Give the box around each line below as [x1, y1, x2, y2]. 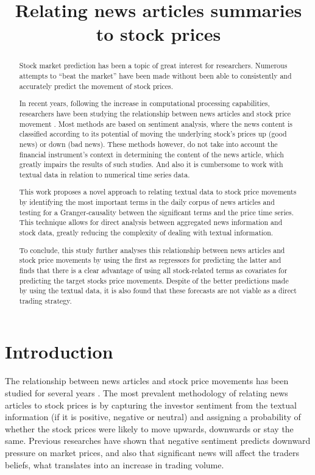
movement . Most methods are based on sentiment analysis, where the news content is [19, 118, 292, 129]
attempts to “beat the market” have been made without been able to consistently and [19, 71, 292, 81]
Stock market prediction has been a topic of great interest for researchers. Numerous [19, 60, 288, 71]
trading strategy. [19, 295, 72, 305]
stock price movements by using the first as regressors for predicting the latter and [19, 255, 281, 265]
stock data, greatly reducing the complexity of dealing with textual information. [19, 227, 274, 237]
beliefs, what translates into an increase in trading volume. [5, 458, 224, 471]
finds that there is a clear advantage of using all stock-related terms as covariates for [19, 265, 288, 275]
